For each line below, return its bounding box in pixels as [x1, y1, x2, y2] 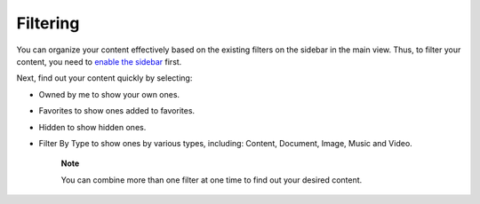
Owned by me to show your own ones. [38, 89, 180, 99]
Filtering [16, 13, 80, 33]
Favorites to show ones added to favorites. [38, 106, 196, 116]
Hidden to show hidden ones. [38, 122, 147, 132]
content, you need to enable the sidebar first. [16, 56, 182, 67]
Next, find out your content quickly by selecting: [16, 73, 193, 83]
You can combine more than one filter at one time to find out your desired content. [60, 174, 363, 185]
